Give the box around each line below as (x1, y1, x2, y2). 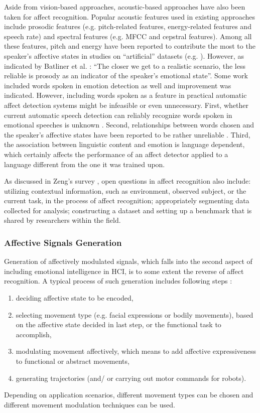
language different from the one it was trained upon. (4, 159, 165, 169)
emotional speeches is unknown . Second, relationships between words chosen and (4, 119, 254, 130)
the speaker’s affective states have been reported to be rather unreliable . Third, (4, 129, 250, 140)
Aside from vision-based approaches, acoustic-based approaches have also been (4, 2, 245, 12)
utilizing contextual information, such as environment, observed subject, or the (4, 185, 246, 196)
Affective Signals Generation (4, 236, 122, 248)
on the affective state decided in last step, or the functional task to (16, 319, 221, 330)
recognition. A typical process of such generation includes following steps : (4, 276, 232, 286)
